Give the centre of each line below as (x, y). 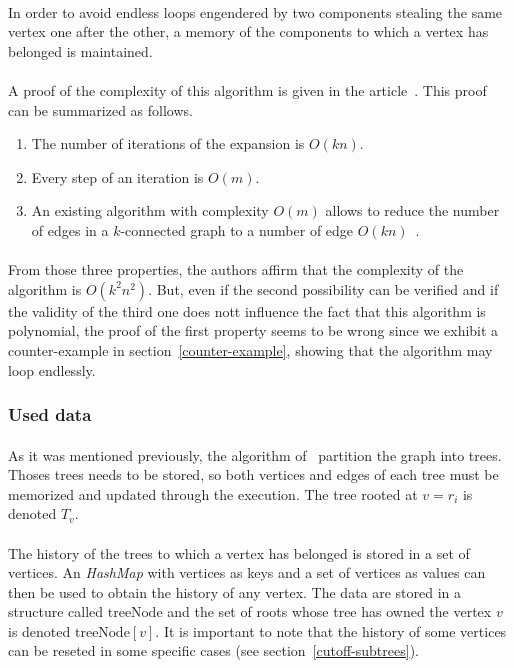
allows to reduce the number (412, 210)
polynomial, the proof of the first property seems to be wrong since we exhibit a (253, 330)
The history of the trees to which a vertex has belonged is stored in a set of (239, 552)
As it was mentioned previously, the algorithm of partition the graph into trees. (255, 454)
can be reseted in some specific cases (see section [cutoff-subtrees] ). (213, 650)
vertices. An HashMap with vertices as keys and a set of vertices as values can (247, 572)
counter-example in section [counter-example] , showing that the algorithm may (250, 349)
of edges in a (70, 229)
